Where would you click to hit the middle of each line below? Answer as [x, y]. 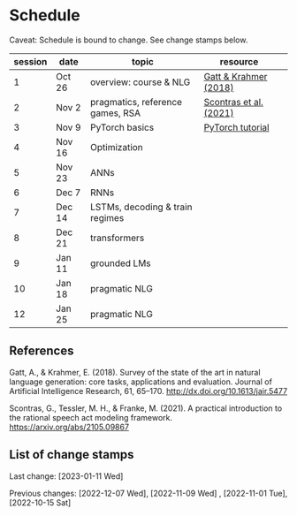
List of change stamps [72, 455]
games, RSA [115, 113]
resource [239, 61]
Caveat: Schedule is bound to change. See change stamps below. [129, 40]
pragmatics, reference [136, 102]
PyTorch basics [122, 127]
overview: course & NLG [140, 82]
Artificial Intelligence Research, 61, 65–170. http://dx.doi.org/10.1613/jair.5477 [148, 391]
